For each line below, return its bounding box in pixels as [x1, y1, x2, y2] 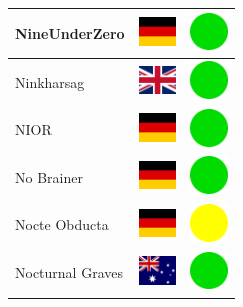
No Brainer [15, 166, 83, 187]
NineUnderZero [15, 22, 125, 43]
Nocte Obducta [15, 214, 109, 235]
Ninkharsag [15, 71, 85, 92]
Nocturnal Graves [15, 262, 123, 283]
